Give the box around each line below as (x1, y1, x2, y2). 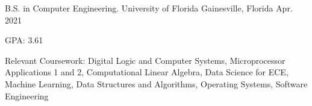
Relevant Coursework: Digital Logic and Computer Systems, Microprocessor (5, 54, 285, 66)
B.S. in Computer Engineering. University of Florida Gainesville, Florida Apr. (5, 2, 293, 14)
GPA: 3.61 (5, 34, 43, 46)
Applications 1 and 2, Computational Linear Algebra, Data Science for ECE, (5, 66, 289, 78)
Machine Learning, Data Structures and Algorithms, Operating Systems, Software (5, 77, 308, 90)
